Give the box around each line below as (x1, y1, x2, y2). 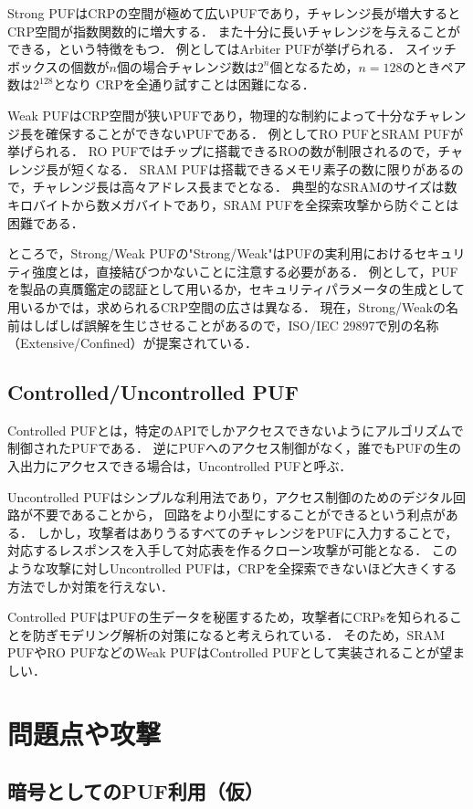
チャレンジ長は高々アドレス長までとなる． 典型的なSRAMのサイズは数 (32, 177, 457, 196)
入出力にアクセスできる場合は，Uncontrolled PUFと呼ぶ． (7, 457, 352, 476)
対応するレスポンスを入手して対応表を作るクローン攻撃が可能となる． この (7, 541, 457, 560)
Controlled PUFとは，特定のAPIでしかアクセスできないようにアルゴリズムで (7, 420, 464, 439)
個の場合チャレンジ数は (117, 57, 258, 76)
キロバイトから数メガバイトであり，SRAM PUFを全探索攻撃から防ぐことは (7, 194, 459, 214)
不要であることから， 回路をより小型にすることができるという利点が (32, 505, 446, 524)
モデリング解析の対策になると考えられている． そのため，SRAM (58, 625, 445, 644)
